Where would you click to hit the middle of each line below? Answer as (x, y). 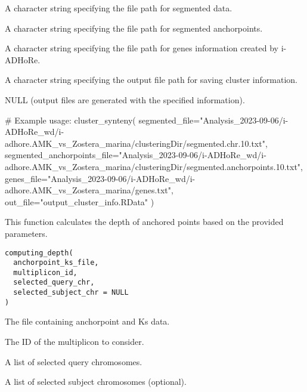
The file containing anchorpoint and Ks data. (87, 321)
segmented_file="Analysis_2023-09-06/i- (213, 120)
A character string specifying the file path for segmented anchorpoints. (134, 28)
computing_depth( (39, 253)
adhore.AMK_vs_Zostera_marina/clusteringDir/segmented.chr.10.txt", (136, 143)
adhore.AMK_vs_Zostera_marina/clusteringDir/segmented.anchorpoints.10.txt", (154, 166)
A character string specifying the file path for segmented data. (119, 8)
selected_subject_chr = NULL (71, 293)
